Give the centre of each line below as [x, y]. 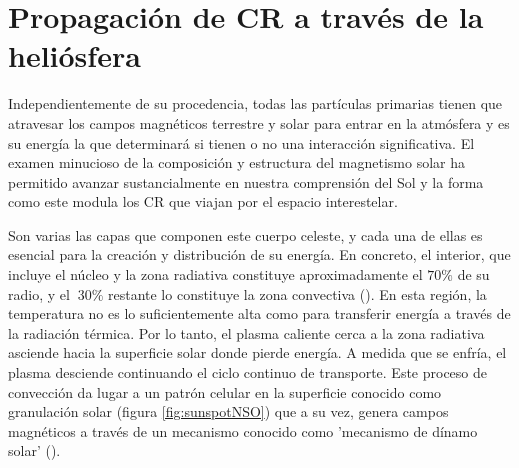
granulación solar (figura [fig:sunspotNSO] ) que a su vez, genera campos [228, 411]
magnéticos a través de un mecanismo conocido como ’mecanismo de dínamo [243, 430]
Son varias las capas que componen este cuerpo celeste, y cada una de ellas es [245, 234]
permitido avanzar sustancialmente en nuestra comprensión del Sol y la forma [246, 181]
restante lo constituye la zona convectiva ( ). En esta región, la [297, 293]
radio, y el [39, 293]
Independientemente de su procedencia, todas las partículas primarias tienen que [255, 103]
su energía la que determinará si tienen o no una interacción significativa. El [241, 142]
